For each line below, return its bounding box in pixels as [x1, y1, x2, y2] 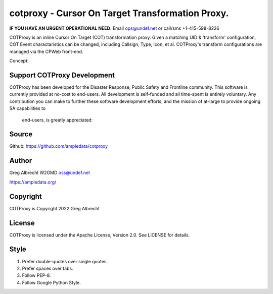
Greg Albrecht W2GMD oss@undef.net [9, 169, 90, 176]
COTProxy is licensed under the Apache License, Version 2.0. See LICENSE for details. [9, 232, 190, 238]
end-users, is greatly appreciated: [22, 116, 93, 123]
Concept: [9, 58, 29, 64]
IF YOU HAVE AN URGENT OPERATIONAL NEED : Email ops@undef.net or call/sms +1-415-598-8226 [9, 25, 220, 31]
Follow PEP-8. [22, 272, 51, 278]
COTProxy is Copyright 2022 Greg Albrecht [9, 205, 100, 211]
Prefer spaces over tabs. [22, 265, 73, 271]
